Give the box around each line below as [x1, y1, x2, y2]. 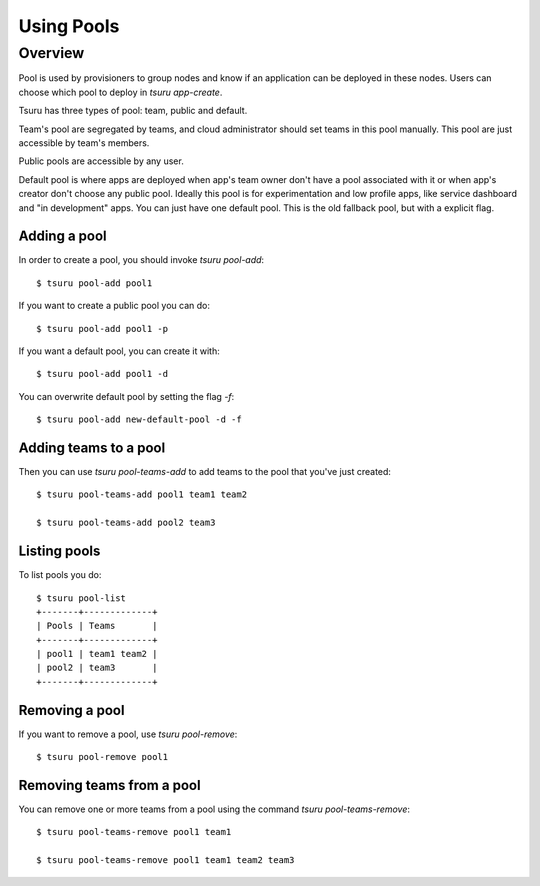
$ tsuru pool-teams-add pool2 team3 [36, 517, 216, 529]
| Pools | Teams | [36, 620, 158, 632]
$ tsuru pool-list [36, 592, 127, 604]
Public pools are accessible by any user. [18, 155, 184, 167]
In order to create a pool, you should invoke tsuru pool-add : [18, 254, 265, 266]
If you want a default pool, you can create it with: [18, 345, 220, 357]
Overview [18, 44, 85, 62]
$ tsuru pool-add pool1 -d [36, 368, 169, 380]
